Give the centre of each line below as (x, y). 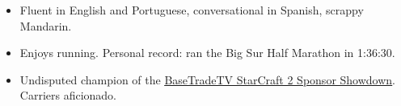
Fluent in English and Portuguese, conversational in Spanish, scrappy (192, 10)
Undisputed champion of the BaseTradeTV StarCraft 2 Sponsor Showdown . (208, 79)
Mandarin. (46, 25)
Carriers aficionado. (68, 95)
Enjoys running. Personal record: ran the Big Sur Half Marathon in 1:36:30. (207, 53)
